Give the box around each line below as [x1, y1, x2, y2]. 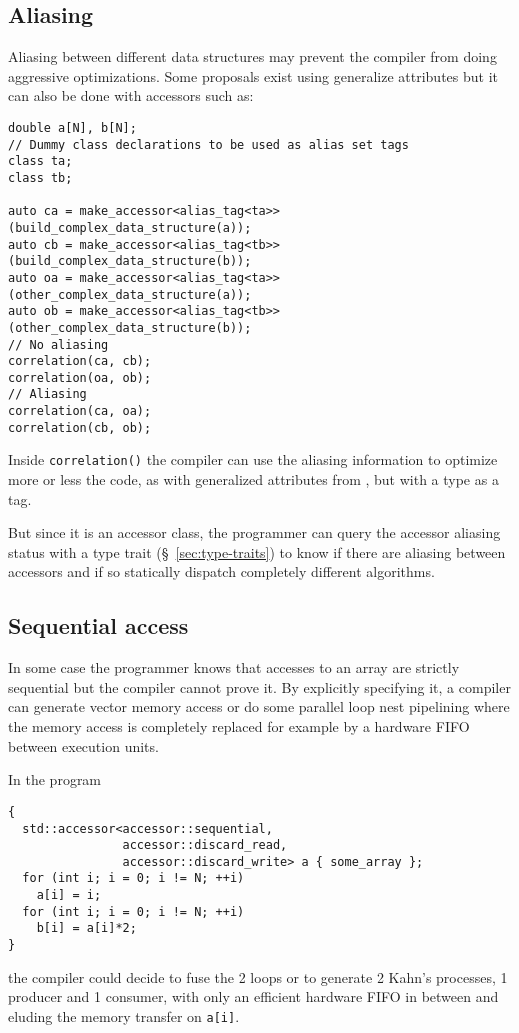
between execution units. [8, 735, 159, 756]
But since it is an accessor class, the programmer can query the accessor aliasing [8, 522, 501, 543]
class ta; [8, 154, 73, 169]
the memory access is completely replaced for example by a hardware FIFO [8, 716, 470, 737]
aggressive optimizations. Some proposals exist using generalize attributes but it [8, 65, 498, 86]
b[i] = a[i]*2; [36, 921, 137, 936]
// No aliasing [8, 337, 109, 352]
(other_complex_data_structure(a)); [8, 287, 252, 302]
